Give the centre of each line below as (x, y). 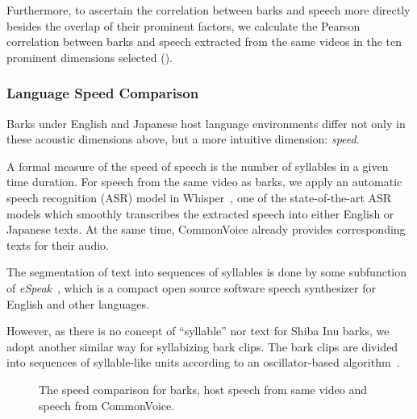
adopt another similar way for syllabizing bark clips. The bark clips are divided (202, 346)
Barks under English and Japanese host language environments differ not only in (206, 123)
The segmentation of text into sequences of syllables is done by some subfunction (207, 272)
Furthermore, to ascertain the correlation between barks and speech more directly (208, 10)
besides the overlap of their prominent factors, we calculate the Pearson (183, 25)
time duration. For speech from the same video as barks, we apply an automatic (204, 182)
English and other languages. (78, 303)
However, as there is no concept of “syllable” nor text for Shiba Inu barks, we (198, 331)
